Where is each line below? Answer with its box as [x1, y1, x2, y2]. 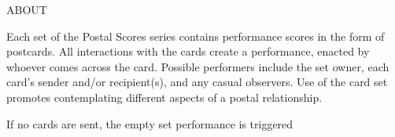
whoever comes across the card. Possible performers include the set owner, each [6, 58, 389, 74]
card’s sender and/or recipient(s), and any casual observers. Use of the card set [6, 74, 388, 90]
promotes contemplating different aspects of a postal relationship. [6, 88, 323, 105]
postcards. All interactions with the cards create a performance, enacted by [6, 43, 370, 59]
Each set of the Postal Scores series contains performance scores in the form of [6, 27, 385, 44]
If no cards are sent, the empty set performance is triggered [6, 115, 293, 132]
